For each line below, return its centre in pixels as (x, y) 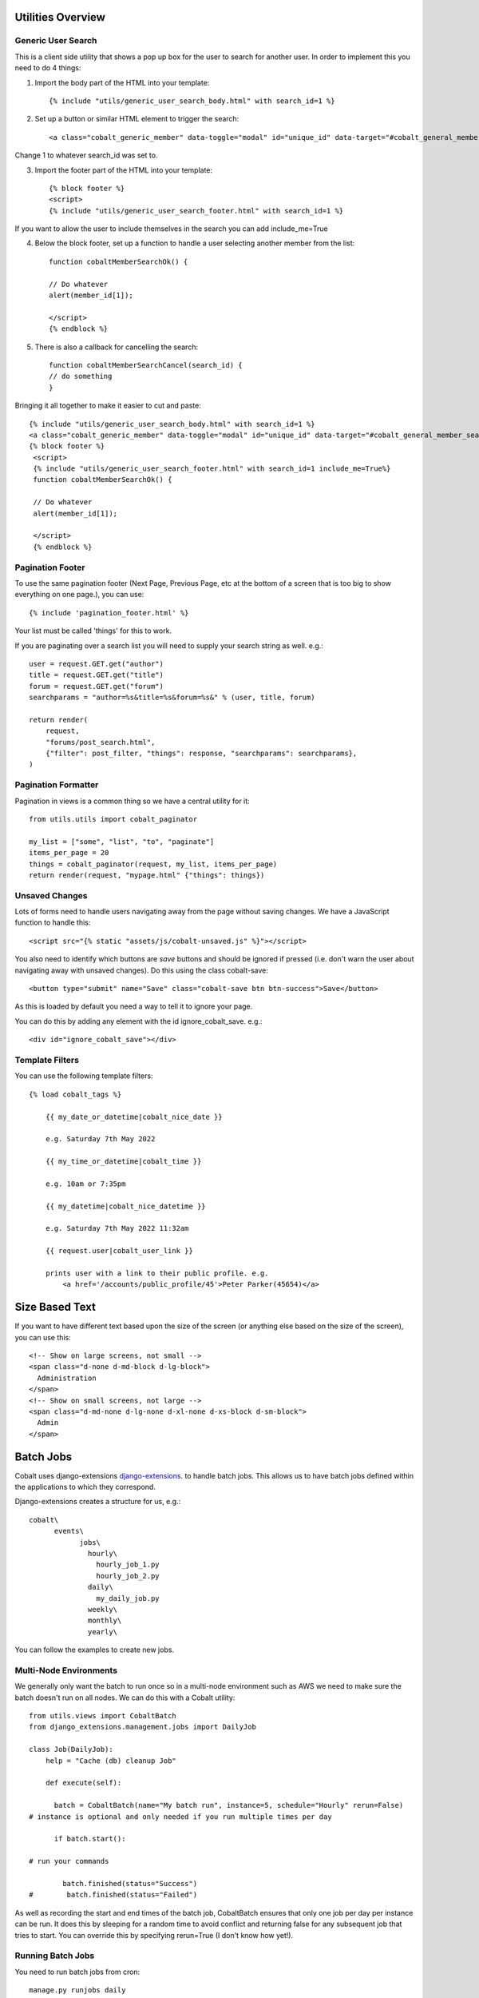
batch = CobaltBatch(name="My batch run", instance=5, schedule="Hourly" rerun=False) (229, 1805)
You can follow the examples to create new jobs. (95, 1650)
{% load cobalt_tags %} (75, 1094)
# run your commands (69, 1861)
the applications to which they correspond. (85, 1487)
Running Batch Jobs (55, 1956)
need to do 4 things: (48, 68)
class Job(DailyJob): (71, 1749)
